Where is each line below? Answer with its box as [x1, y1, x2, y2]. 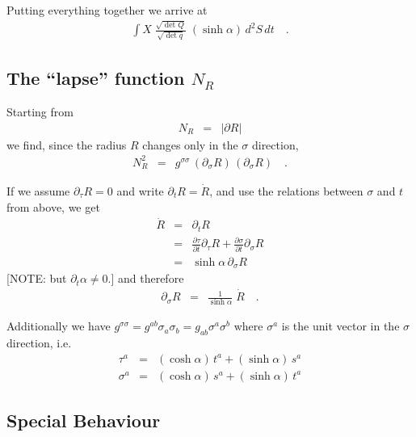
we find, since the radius [6, 136, 127, 153]
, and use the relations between [209, 182, 363, 199]
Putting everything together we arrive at [6, 2, 208, 18]
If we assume [6, 182, 70, 199]
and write [116, 182, 164, 199]
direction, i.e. [6, 334, 72, 351]
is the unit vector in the [281, 317, 400, 334]
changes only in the [142, 136, 238, 153]
